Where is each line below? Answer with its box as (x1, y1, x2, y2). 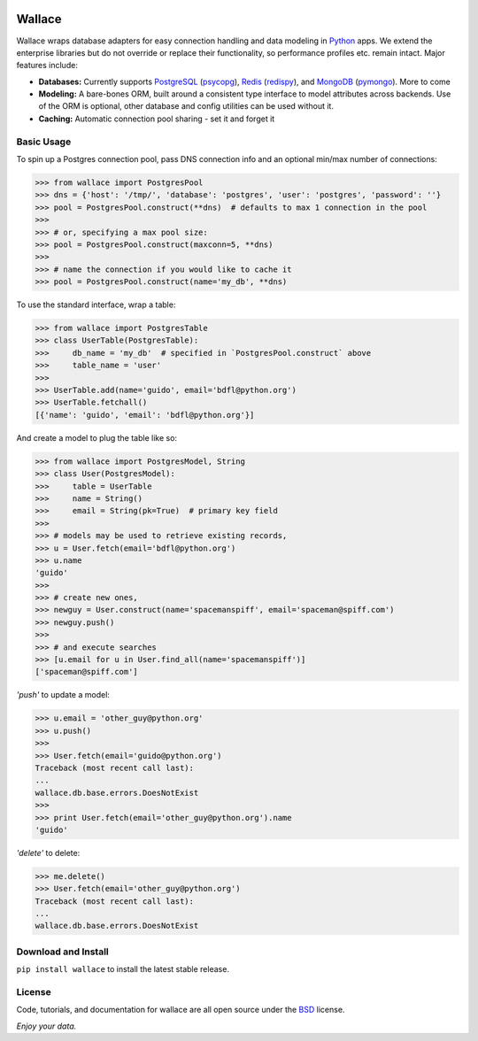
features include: (16, 60, 79, 71)
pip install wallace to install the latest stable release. (16, 964, 230, 975)
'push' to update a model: (16, 690, 111, 700)
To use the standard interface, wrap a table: (16, 299, 176, 310)
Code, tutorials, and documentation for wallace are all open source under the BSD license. (16, 1005, 345, 1015)
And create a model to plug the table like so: (16, 432, 177, 443)
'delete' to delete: (16, 847, 81, 858)
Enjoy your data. (16, 1021, 77, 1031)
